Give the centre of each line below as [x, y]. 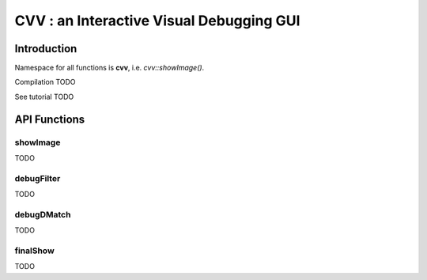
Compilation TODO [45, 82]
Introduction [46, 49]
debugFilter [38, 178]
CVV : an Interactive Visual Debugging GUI [157, 21]
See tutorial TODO [44, 96]
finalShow [34, 251]
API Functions [50, 119]
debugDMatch [43, 214]
